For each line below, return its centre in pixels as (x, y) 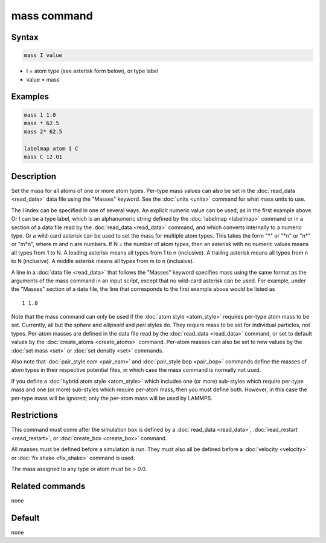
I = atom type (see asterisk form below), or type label (92, 71)
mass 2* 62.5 (43, 132)
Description (34, 176)
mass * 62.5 (42, 123)
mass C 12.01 (43, 157)
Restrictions (35, 415)
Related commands (48, 486)
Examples (30, 97)
